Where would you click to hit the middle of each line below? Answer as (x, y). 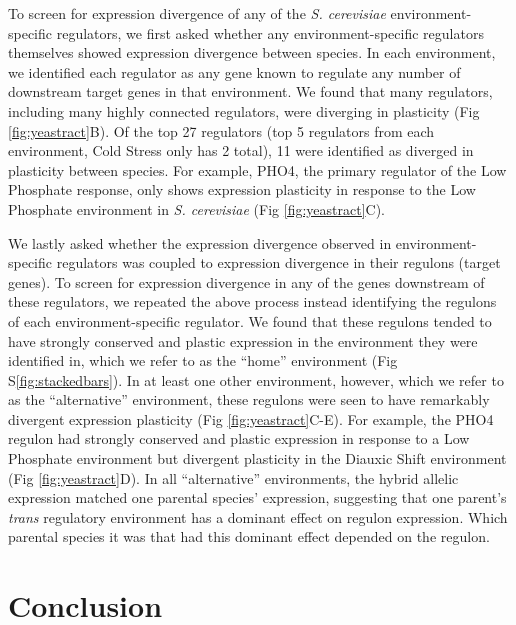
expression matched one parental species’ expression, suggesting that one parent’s (257, 497)
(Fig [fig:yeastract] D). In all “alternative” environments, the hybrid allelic (233, 477)
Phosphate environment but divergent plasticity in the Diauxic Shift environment (257, 458)
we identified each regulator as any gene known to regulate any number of (234, 71)
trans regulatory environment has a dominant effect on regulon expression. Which (258, 516)
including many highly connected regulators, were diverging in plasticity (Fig (244, 110)
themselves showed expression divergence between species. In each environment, (252, 52)
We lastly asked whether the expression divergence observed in (200, 242)
